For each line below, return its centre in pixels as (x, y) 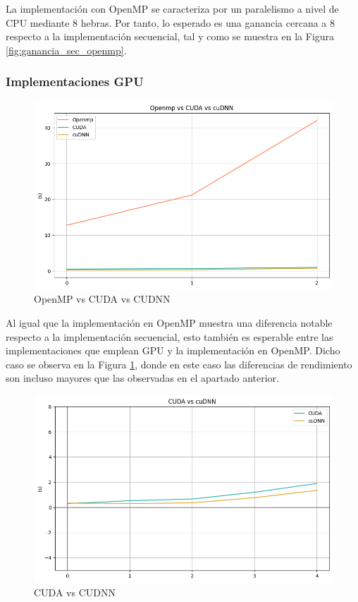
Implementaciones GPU (75, 82)
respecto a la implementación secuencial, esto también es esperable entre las (169, 336)
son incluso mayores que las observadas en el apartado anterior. (142, 378)
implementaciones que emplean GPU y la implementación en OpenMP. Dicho (173, 350)
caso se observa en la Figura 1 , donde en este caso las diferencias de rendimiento (179, 364)
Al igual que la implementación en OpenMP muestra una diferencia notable (169, 322)
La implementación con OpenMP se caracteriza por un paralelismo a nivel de (172, 8)
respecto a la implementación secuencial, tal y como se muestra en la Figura (170, 36)
